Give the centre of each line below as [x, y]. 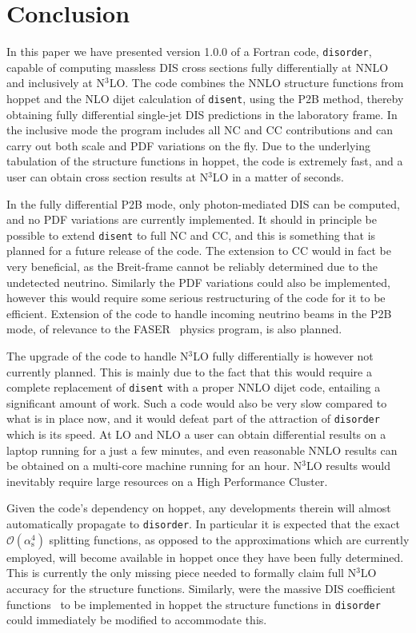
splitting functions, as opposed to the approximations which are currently [229, 539]
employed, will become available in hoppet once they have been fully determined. [205, 557]
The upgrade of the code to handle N [98, 356]
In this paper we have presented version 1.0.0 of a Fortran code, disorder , [189, 52]
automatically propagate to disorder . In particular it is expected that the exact [203, 524]
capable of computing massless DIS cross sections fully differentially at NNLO [198, 67]
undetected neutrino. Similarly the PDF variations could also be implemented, [199, 282]
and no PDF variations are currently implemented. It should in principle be [192, 219]
